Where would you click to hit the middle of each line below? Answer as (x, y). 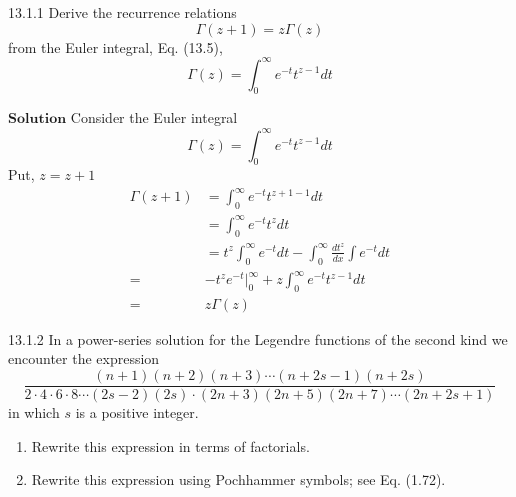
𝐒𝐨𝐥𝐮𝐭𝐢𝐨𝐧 (37, 119)
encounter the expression (84, 358)
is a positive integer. (137, 412)
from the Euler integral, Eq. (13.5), (115, 46)
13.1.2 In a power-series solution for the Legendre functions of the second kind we (258, 338)
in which (34, 412)
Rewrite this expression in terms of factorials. (170, 445)
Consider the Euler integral (154, 117)
